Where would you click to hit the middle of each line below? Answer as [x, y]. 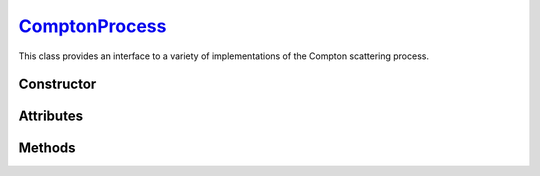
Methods [47, 148]
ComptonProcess [92, 26]
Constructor [57, 84]
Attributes [51, 116]
